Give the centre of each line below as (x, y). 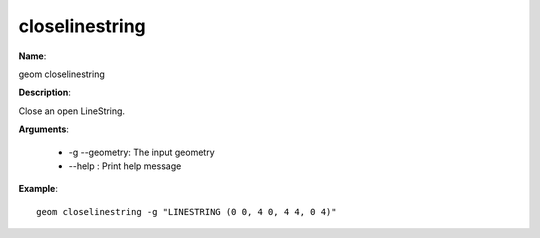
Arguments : (44, 129)
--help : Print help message (125, 166)
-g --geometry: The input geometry (141, 152)
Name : (32, 56)
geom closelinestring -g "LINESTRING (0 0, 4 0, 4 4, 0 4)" (186, 211)
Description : (45, 92)
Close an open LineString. (71, 111)
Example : (38, 189)
